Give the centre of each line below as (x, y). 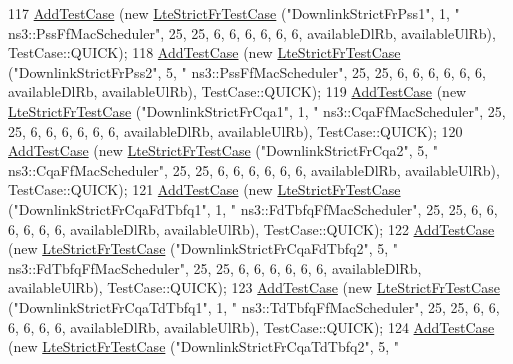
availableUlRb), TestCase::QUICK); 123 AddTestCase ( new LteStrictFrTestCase (254, 287)
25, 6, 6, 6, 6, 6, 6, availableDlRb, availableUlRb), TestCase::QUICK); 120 (235, 130)
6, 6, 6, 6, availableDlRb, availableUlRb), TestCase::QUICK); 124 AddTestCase (251, 326)
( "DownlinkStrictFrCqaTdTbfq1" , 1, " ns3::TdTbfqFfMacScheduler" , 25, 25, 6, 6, (254, 306)
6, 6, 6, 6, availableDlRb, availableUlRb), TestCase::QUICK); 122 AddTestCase (251, 228)
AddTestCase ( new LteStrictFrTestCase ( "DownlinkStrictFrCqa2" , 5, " (223, 150)
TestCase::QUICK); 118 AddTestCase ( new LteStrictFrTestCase (204, 52)
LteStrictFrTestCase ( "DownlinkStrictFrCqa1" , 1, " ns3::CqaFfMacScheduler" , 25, (257, 110)
